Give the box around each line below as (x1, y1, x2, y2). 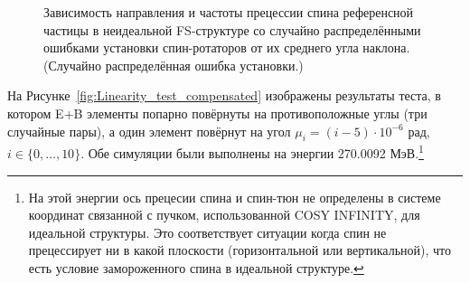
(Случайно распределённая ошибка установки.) (43, 55, 304, 74)
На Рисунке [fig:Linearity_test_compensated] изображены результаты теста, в (7, 86, 441, 105)
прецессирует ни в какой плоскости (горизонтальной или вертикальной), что (28, 241, 452, 259)
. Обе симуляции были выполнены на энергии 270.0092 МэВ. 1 (80, 141, 424, 163)
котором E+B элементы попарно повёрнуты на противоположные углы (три (7, 103, 428, 122)
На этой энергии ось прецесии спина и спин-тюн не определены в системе (28, 187, 441, 206)
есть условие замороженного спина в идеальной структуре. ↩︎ (28, 258, 364, 277)
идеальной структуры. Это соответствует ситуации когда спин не (28, 222, 387, 241)
